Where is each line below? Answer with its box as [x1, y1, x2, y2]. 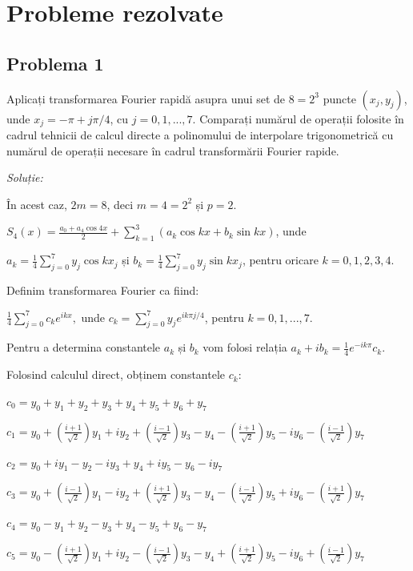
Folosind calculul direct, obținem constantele [6, 366, 226, 383]
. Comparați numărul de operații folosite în [192, 110, 404, 127]
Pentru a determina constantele [6, 339, 161, 356]
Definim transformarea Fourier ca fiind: [6, 282, 199, 298]
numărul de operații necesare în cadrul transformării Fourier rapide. [6, 142, 339, 159]
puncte [323, 90, 356, 107]
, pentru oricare [242, 251, 319, 268]
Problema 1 [6, 50, 104, 75]
